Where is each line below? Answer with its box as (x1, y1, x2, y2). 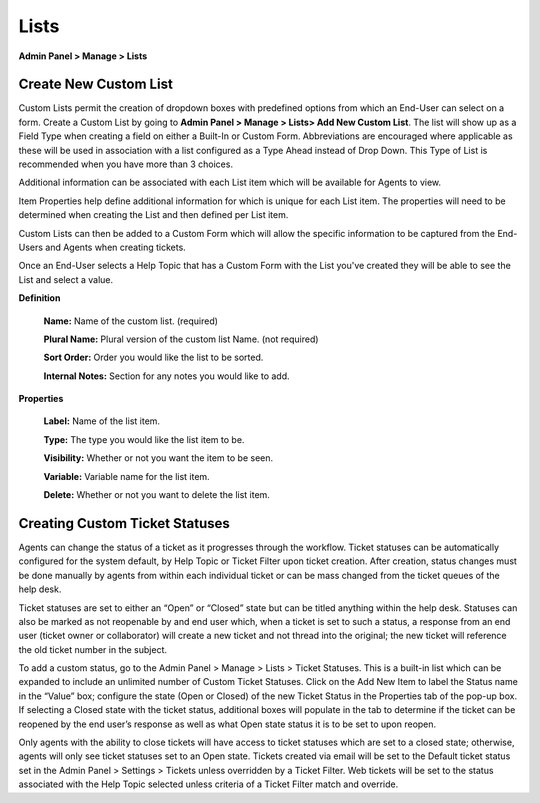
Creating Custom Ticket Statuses (18, 515, 230, 532)
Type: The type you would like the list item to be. (43, 433, 245, 445)
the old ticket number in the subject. (18, 643, 167, 655)
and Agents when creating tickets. (45, 241, 187, 253)
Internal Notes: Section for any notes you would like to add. (43, 370, 290, 382)
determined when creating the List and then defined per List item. (18, 209, 289, 221)
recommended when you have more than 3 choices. (18, 158, 234, 170)
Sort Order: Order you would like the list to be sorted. (43, 351, 264, 364)
